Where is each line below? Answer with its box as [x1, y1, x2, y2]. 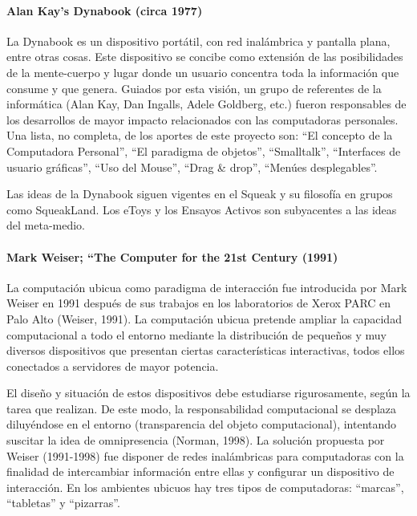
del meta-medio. [6, 217, 85, 234]
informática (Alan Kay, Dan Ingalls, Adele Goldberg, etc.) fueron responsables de [6, 95, 407, 112]
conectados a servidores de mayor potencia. [6, 357, 219, 374]
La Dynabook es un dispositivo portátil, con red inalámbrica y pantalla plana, [6, 32, 391, 49]
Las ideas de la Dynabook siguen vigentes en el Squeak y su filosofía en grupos [6, 185, 393, 202]
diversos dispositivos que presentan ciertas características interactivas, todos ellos [6, 342, 405, 359]
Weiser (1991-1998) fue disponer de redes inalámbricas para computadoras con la [6, 447, 404, 464]
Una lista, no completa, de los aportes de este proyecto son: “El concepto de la [6, 127, 393, 144]
